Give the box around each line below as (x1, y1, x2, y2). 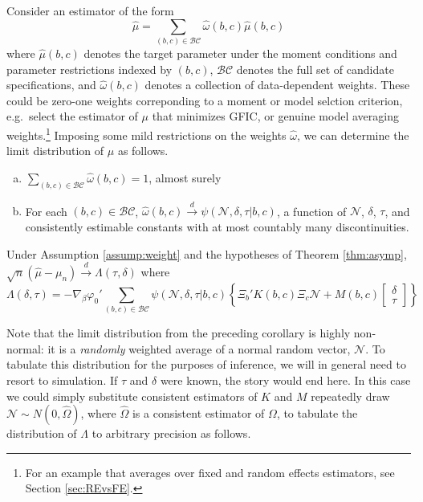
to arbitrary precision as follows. (92, 425, 251, 442)
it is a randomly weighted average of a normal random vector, (47, 340, 351, 357)
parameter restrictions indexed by (6, 60, 173, 77)
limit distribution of (6, 142, 104, 159)
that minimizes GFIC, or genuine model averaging (152, 108, 399, 124)
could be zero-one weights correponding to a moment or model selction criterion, (6, 92, 403, 108)
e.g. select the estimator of (6, 108, 138, 124)
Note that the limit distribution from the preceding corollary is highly (6, 324, 351, 341)
